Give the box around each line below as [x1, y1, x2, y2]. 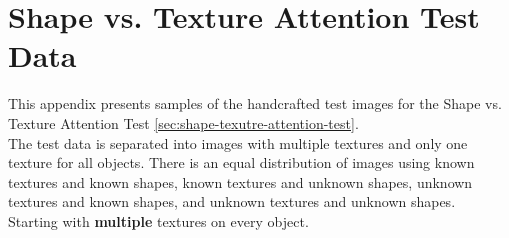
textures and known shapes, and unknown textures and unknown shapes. [8, 191, 456, 212]
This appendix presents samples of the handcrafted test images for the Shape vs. [8, 93, 502, 114]
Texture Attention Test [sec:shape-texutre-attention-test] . [8, 112, 359, 133]
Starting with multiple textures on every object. [8, 210, 309, 231]
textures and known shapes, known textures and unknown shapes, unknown [8, 171, 473, 192]
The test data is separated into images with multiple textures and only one [8, 132, 468, 153]
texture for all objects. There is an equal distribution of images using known [8, 152, 475, 173]
